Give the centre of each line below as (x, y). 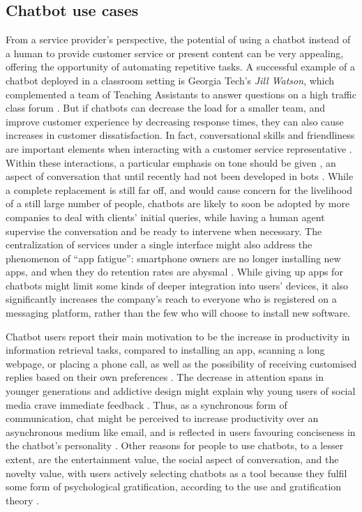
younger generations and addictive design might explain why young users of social (181, 391)
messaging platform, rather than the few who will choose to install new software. (178, 313)
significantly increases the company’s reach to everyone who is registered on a (171, 299)
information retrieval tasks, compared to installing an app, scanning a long (165, 350)
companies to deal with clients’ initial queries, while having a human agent (165, 217)
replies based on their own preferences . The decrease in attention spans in (165, 377)
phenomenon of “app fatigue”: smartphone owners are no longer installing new (173, 258)
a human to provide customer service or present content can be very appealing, (175, 53)
